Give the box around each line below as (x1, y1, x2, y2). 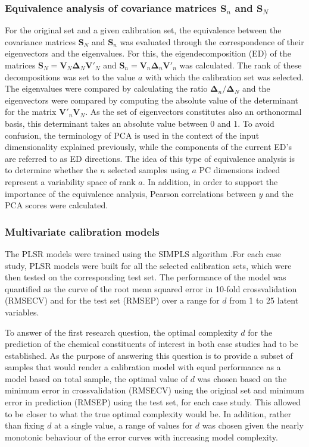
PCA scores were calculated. (5, 199, 108, 211)
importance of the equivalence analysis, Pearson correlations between (5, 187, 256, 199)
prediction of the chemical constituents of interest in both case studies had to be (5, 337, 298, 350)
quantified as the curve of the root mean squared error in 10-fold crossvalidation (5, 282, 297, 295)
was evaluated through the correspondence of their (120, 35, 304, 48)
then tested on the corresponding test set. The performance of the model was (5, 271, 286, 283)
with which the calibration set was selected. (145, 70, 304, 83)
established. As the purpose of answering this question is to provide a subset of (5, 349, 293, 361)
